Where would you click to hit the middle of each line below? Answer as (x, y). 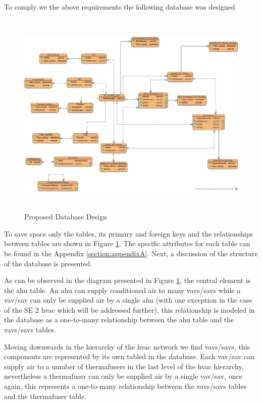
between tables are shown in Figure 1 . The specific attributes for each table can (127, 243)
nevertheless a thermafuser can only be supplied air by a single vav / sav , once (123, 376)
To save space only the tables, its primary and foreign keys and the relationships (129, 233)
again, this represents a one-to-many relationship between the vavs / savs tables (125, 386)
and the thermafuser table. (45, 396)
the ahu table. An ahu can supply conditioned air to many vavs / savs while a (122, 290)
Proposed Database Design (66, 217)
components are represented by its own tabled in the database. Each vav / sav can (129, 356)
